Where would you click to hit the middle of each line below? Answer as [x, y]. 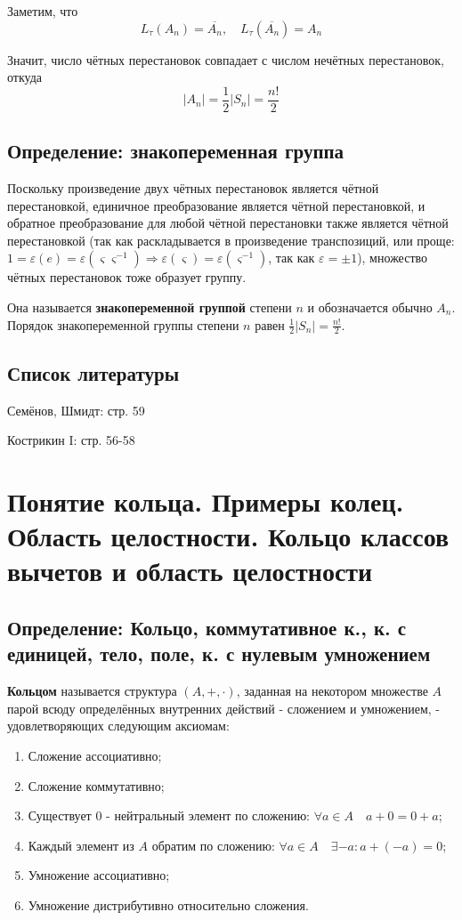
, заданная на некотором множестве [332, 691]
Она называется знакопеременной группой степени [150, 307]
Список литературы [93, 372]
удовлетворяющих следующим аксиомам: [118, 726]
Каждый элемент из [81, 845]
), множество [393, 258]
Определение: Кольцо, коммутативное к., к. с [207, 627]
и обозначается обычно [370, 307]
